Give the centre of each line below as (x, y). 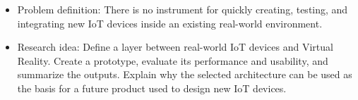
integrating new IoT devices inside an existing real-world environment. (170, 23)
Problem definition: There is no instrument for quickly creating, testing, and (183, 9)
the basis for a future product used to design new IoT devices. (152, 88)
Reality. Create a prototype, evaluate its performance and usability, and (173, 60)
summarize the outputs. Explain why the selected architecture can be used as (185, 74)
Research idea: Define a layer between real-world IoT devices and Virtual (175, 47)
